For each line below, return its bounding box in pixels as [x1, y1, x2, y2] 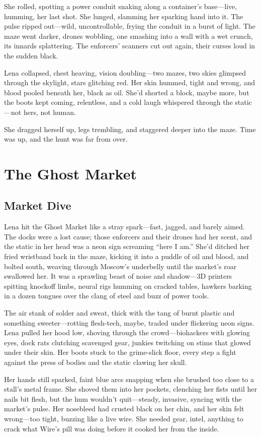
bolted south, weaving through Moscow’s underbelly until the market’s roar [4, 261, 237, 271]
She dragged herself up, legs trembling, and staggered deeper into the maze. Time [4, 123, 256, 134]
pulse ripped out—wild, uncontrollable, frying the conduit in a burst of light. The [4, 21, 255, 31]
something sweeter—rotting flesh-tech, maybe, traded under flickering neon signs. [4, 317, 254, 328]
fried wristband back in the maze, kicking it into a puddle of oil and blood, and [4, 251, 249, 262]
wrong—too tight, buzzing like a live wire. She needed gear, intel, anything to [4, 413, 243, 423]
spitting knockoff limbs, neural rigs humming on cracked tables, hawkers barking [4, 280, 252, 291]
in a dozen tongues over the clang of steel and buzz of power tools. [4, 290, 209, 301]
